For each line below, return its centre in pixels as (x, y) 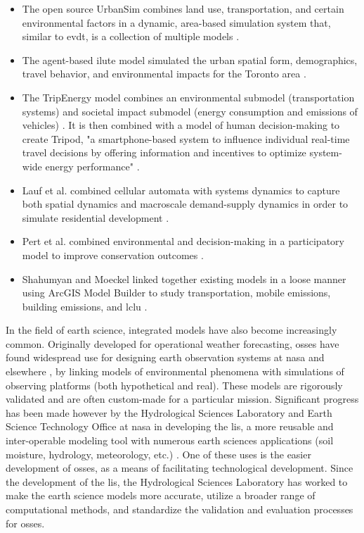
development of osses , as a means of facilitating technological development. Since (180, 468)
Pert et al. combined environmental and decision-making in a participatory (183, 241)
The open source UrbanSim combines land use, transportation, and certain (183, 8)
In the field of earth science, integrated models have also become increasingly (171, 330)
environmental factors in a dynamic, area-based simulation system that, (176, 22)
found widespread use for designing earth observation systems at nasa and (165, 357)
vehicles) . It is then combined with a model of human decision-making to (181, 125)
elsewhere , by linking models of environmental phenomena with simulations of (175, 371)
